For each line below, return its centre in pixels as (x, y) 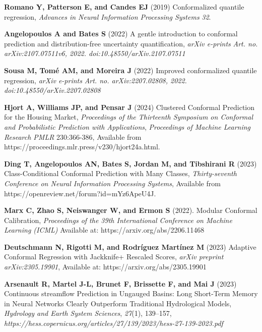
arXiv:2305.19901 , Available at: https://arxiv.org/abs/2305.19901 (105, 267)
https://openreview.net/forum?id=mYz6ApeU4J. (80, 193)
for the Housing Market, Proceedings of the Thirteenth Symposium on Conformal (128, 117)
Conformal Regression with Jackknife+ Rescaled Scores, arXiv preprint (114, 257)
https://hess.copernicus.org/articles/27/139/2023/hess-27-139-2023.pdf (114, 323)
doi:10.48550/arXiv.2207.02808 (52, 90)
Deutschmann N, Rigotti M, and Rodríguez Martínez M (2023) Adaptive (130, 246)
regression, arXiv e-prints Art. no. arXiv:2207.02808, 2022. (95, 80)
